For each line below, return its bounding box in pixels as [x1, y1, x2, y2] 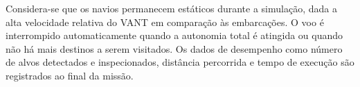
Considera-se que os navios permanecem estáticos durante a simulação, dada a [6, 1, 337, 15]
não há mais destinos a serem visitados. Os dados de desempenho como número [6, 41, 343, 55]
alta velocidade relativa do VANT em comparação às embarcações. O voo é [6, 14, 324, 29]
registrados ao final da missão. [6, 68, 134, 82]
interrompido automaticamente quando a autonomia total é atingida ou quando [6, 28, 343, 42]
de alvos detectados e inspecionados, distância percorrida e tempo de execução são [6, 55, 354, 69]
